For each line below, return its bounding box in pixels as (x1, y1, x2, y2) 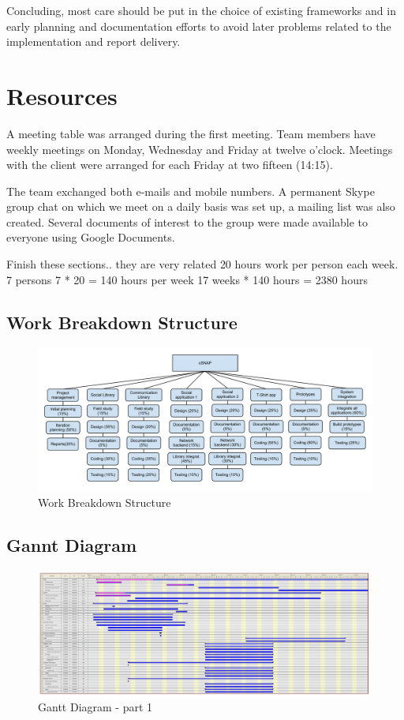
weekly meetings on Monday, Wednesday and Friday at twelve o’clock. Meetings (6, 141, 393, 157)
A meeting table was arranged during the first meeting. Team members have (6, 125, 376, 141)
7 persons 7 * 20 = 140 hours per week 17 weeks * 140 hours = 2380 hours (6, 271, 368, 287)
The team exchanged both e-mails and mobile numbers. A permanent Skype (6, 182, 375, 199)
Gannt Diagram (6, 533, 137, 557)
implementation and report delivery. (6, 33, 181, 50)
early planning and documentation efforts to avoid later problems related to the (6, 17, 391, 34)
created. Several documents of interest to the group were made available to (6, 213, 368, 230)
